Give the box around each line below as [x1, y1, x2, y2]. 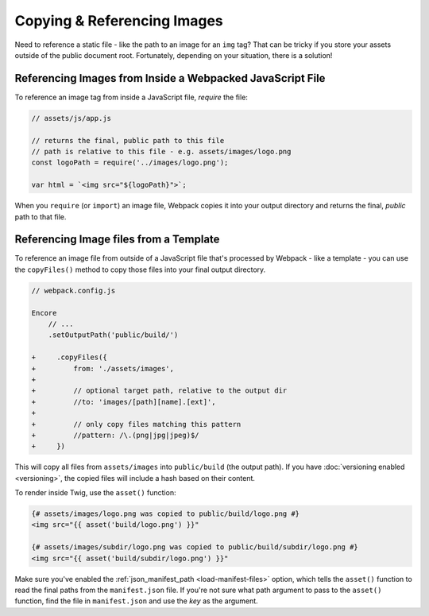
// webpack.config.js [31, 286, 116, 295]
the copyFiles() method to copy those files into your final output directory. [14, 265, 266, 274]
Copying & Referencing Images [14, 12, 223, 29]
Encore [31, 308, 57, 317]
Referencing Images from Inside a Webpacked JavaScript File [14, 72, 326, 85]
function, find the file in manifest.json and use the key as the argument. [14, 596, 258, 606]
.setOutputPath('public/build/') [48, 331, 179, 339]
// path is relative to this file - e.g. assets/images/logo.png [31, 147, 292, 156]
